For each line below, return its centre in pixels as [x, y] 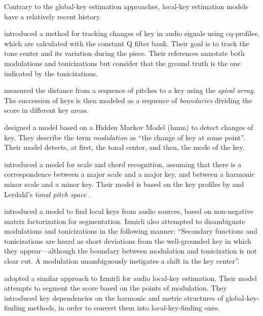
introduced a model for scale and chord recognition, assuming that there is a [123, 164]
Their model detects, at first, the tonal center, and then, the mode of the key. [124, 147]
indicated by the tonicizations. [51, 73]
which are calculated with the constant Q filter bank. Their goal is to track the [127, 43]
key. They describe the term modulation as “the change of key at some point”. [125, 137]
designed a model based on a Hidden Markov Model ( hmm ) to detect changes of [129, 127]
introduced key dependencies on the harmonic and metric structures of [114, 297]
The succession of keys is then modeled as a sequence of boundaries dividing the [128, 100]
